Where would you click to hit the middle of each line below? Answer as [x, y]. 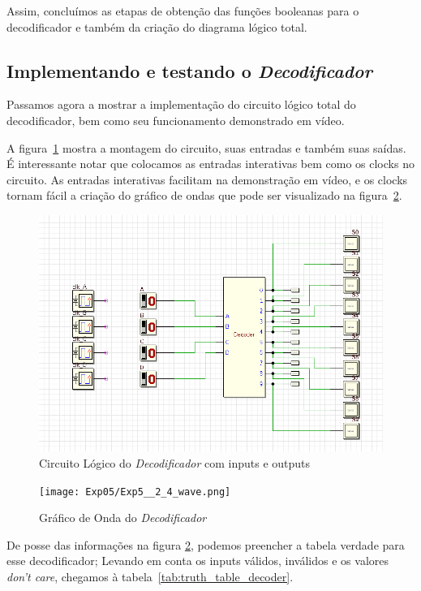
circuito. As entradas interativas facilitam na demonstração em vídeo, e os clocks [207, 179]
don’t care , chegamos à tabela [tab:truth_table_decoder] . [150, 576]
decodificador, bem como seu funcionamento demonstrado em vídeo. [176, 120]
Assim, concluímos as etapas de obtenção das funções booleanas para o [183, 11]
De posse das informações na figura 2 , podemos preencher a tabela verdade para [206, 544]
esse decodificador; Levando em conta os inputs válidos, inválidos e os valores [198, 561]
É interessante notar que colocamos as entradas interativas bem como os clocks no [210, 164]
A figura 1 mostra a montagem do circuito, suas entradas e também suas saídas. [206, 147]
